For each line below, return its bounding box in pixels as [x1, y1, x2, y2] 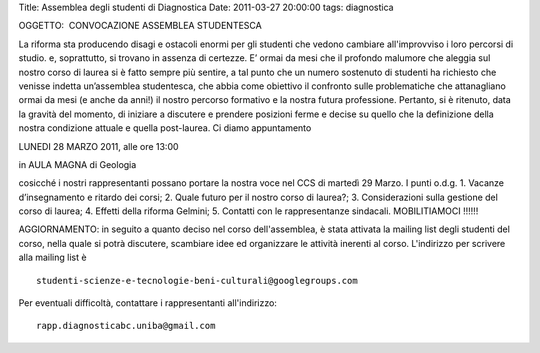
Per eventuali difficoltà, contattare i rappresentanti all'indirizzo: [18, 297, 277, 309]
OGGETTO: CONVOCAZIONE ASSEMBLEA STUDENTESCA [18, 20, 262, 32]
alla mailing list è [18, 251, 87, 264]
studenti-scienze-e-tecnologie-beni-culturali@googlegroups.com [36, 275, 359, 286]
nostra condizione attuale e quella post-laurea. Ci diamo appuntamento [18, 122, 312, 134]
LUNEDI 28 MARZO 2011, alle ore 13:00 [18, 140, 179, 152]
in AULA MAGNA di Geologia [18, 158, 137, 170]
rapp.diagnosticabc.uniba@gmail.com [36, 320, 216, 332]
